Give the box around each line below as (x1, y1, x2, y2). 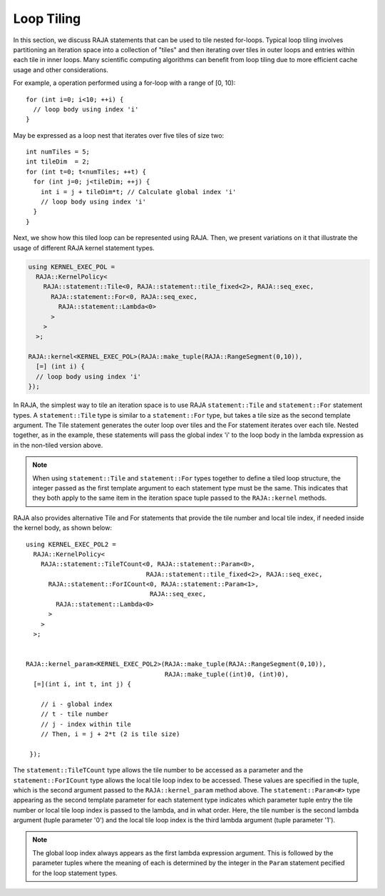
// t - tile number (40, 710, 109, 718)
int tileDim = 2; (26, 158, 91, 166)
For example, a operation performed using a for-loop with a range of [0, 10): (13, 79, 236, 87)
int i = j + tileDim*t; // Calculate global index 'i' (40, 188, 237, 196)
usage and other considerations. (13, 65, 108, 74)
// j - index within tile (40, 720, 132, 728)
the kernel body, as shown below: (13, 523, 112, 532)
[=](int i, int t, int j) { (33, 680, 132, 688)
